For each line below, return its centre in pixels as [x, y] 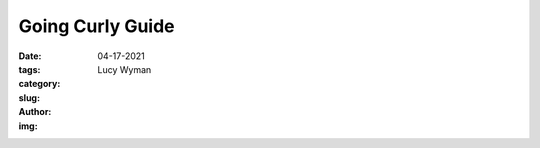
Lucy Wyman [124, 69]
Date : [30, 56]
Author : [35, 112]
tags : [29, 69]
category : [39, 84]
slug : [29, 97]
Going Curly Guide [96, 26]
